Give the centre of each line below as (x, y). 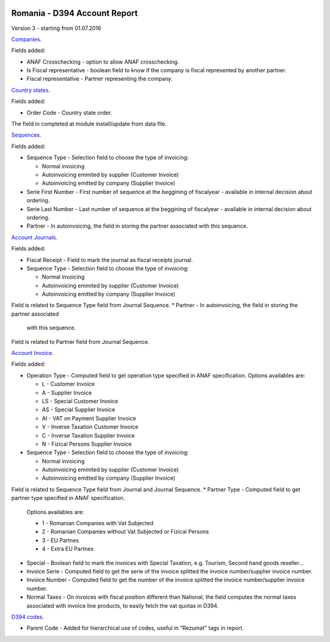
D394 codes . (28, 617)
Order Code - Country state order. (69, 113)
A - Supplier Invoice (67, 392)
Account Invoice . (33, 353)
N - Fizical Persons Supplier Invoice (87, 444)
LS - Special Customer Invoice (80, 401)
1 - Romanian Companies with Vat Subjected (98, 523)
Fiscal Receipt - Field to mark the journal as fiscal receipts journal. (110, 259)
